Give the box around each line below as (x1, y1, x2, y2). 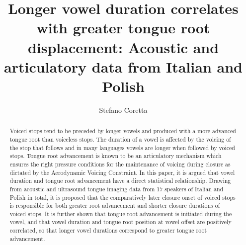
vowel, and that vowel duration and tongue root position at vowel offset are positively (9, 218, 232, 226)
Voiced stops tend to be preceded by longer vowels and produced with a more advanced (9, 127, 236, 135)
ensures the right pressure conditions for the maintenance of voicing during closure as (9, 160, 231, 168)
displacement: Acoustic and (27, 37, 219, 57)
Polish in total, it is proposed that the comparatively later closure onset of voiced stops (9, 193, 236, 201)
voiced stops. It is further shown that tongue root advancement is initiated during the (9, 209, 232, 218)
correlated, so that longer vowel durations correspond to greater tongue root (9, 226, 207, 235)
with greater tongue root (36, 17, 210, 38)
